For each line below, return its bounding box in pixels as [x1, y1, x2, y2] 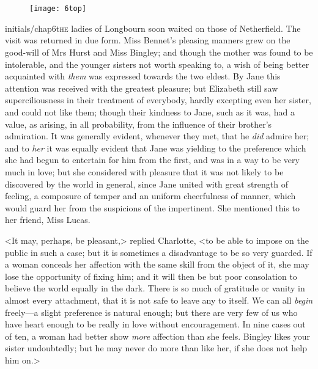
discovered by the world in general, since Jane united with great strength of [5, 177, 289, 190]
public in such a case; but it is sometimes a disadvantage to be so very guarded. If [5, 246, 312, 258]
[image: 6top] [29, 4, 87, 13]
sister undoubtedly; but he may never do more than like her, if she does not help [5, 342, 307, 354]
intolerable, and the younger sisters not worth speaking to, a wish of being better [5, 57, 309, 70]
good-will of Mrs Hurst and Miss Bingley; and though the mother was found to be [5, 46, 313, 59]
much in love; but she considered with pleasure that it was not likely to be [5, 165, 284, 178]
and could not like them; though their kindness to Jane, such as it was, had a [5, 106, 295, 118]
